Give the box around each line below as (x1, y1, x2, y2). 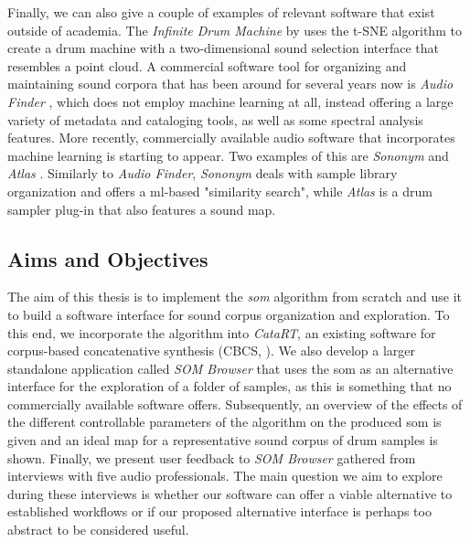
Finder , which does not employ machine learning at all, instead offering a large (7, 91, 454, 111)
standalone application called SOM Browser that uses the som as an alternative (7, 358, 454, 377)
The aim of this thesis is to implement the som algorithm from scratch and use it (7, 287, 462, 306)
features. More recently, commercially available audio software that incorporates (7, 128, 455, 147)
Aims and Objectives (7, 244, 208, 272)
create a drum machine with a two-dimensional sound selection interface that (7, 38, 440, 58)
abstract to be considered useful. (7, 520, 189, 539)
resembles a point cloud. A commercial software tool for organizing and (7, 56, 407, 75)
